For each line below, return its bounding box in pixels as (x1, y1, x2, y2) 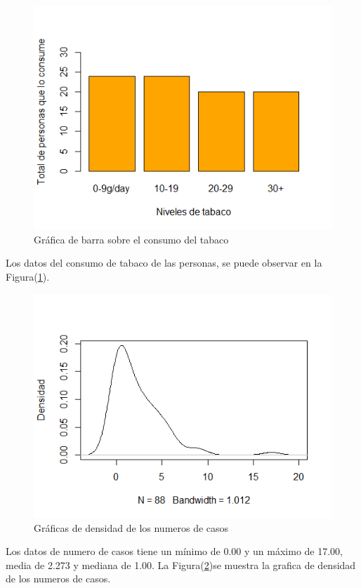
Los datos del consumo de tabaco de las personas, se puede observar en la (6, 255, 322, 270)
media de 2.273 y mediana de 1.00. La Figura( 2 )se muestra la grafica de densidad (6, 557, 356, 572)
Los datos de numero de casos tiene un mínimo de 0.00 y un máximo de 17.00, (6, 544, 343, 559)
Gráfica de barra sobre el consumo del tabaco (34, 232, 229, 246)
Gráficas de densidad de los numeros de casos (34, 520, 229, 535)
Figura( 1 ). (6, 269, 50, 284)
